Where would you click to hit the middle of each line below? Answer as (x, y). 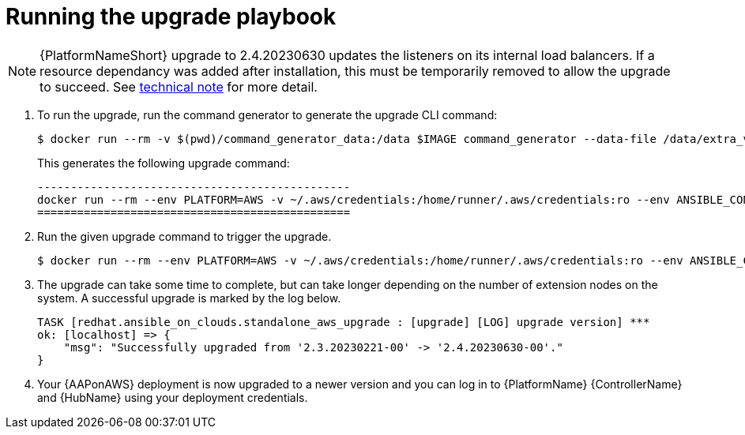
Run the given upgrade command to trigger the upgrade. (184, 236)
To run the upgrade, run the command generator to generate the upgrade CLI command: (267, 114)
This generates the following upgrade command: (164, 163)
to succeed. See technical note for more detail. (179, 86)
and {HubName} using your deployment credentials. (173, 397)
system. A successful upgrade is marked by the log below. (189, 298)
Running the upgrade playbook (171, 17)
